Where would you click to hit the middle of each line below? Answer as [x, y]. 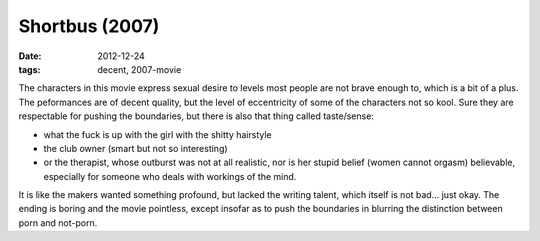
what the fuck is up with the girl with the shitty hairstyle [157, 134]
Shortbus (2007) [89, 26]
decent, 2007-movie [139, 69]
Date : [30, 56]
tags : [29, 69]
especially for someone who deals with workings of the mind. [170, 176]
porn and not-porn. [58, 222]
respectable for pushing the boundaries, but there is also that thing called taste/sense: [196, 116]
